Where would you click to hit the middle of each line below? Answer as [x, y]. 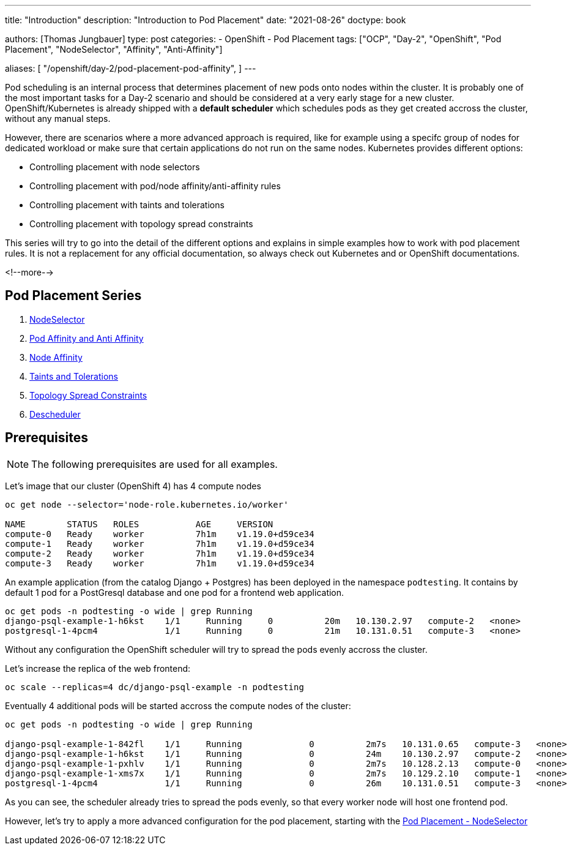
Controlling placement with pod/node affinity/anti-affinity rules [155, 186]
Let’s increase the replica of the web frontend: [98, 668]
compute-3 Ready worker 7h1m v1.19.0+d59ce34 [160, 563]
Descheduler [55, 414]
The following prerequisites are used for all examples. [154, 464]
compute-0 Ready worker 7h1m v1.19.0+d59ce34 [160, 534]
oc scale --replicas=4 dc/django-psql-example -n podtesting [154, 687]
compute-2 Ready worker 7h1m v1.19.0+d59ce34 [160, 553]
